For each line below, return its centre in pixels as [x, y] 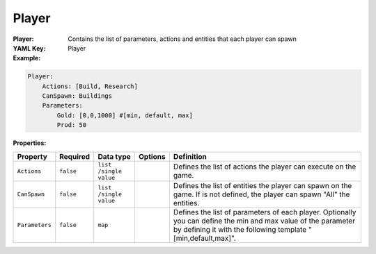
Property [32, 156]
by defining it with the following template [240, 229]
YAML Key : [29, 48]
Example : [27, 58]
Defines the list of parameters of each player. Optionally [265, 212]
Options [152, 156]
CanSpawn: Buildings [77, 96]
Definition [190, 156]
